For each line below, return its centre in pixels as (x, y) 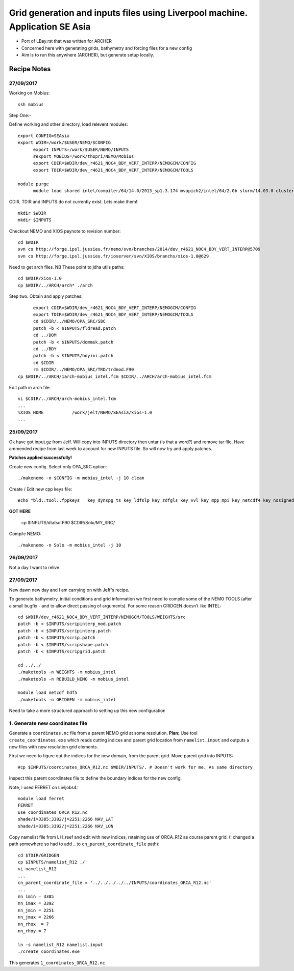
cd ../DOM (45, 335)
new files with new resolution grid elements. (53, 747)
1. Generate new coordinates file (48, 723)
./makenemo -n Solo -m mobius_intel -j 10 (70, 545)
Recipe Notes (30, 69)
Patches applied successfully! (40, 457)
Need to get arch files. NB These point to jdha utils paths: (67, 267)
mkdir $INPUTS (35, 220)
